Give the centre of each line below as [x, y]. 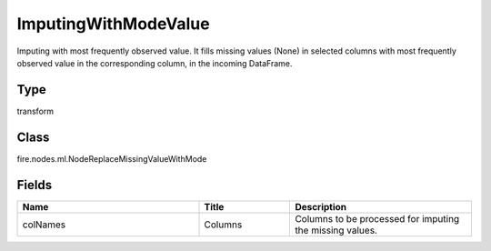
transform [35, 111]
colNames [44, 225]
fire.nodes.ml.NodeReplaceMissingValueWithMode [112, 158]
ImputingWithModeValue [113, 24]
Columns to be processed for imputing [377, 218]
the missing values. [336, 230]
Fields [35, 185]
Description [321, 206]
